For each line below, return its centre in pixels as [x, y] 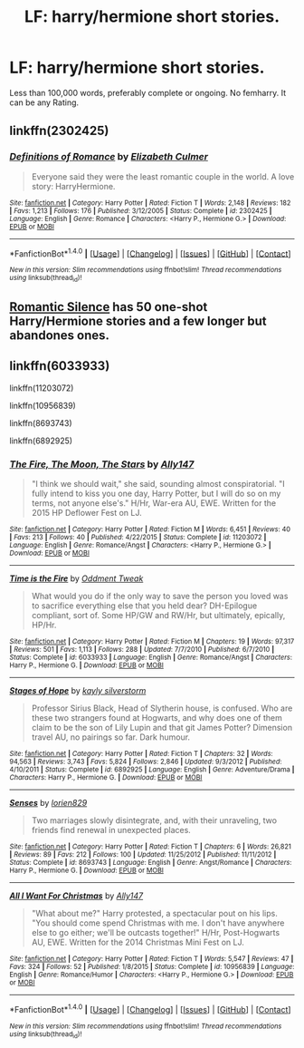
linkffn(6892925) [41, 441]
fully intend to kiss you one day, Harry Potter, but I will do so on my [156, 494]
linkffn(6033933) [60, 366]
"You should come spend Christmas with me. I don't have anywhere [158, 923]
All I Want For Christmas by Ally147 [76, 896]
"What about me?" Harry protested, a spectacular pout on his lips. [154, 914]
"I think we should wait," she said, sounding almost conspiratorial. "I [158, 484]
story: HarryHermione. [73, 186]
